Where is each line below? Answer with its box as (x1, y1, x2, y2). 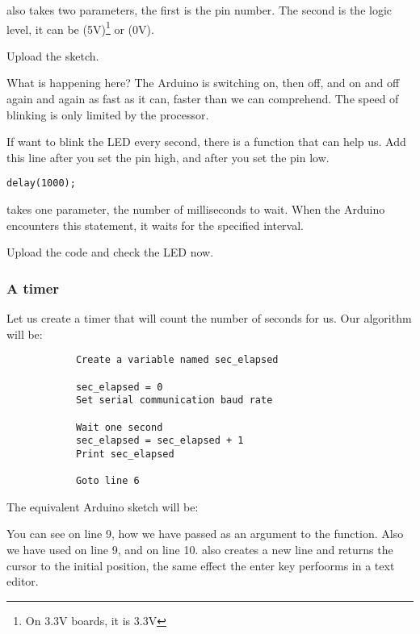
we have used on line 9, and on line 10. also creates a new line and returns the (6, 541, 393, 557)
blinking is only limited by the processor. (6, 106, 209, 123)
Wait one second (75, 421, 163, 433)
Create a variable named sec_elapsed (75, 354, 279, 366)
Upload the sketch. (6, 47, 99, 64)
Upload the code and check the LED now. (6, 244, 214, 261)
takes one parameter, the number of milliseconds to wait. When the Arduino (6, 201, 385, 218)
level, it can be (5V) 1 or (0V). (6, 18, 154, 37)
